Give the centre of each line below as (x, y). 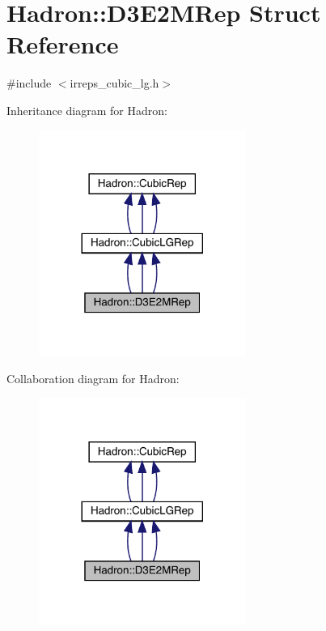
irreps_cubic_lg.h (114, 83)
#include (29, 83)
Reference (63, 44)
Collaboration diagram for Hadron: (93, 379)
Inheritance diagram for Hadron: (87, 110)
